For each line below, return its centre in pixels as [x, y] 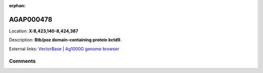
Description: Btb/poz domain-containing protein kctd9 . [65, 40]
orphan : [17, 6]
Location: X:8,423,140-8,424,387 [44, 31]
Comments [22, 61]
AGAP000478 [31, 19]
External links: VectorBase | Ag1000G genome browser [64, 49]
